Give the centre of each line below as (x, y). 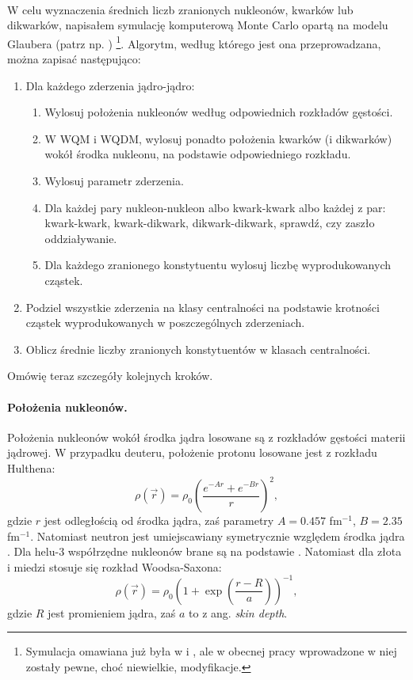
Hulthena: (31, 467)
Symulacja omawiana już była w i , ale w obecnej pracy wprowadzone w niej (211, 651)
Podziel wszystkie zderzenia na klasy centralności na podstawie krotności (203, 307)
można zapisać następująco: (74, 59)
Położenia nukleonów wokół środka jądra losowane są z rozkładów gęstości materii (206, 437)
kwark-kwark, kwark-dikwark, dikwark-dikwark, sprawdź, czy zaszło (210, 223)
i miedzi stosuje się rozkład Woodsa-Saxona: (115, 566)
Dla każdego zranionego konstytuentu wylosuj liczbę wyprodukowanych (218, 265)
